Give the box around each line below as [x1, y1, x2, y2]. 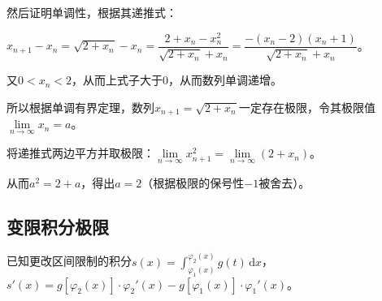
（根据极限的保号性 [141, 174, 245, 191]
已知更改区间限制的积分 [7, 252, 132, 269]
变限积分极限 [7, 213, 109, 239]
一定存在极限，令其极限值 [238, 98, 375, 115]
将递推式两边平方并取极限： [7, 144, 154, 161]
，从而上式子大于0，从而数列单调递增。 [72, 71, 282, 88]
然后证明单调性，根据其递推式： [7, 4, 177, 20]
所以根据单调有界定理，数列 [7, 98, 154, 115]
